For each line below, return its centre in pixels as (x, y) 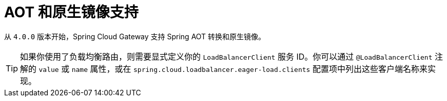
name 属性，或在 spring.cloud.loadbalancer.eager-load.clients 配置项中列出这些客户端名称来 (249, 69)
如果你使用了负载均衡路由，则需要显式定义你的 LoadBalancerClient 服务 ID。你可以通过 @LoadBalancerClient (226, 56)
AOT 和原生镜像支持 (71, 12)
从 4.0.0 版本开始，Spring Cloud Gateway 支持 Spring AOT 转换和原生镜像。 (135, 36)
